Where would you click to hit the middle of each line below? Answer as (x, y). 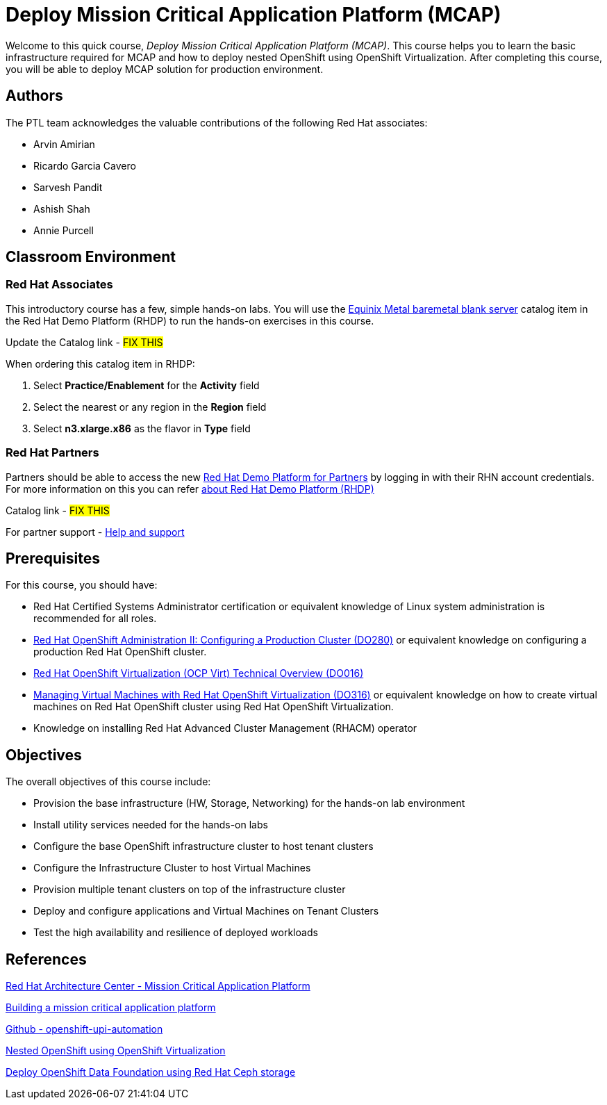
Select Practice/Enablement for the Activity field (147, 385)
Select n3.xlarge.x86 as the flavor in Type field (142, 428)
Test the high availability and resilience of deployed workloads (176, 933)
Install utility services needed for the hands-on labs (151, 825)
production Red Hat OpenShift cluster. (120, 652)
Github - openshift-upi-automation (84, 1029)
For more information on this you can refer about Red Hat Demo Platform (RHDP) (190, 489)
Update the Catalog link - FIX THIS (84, 342)
